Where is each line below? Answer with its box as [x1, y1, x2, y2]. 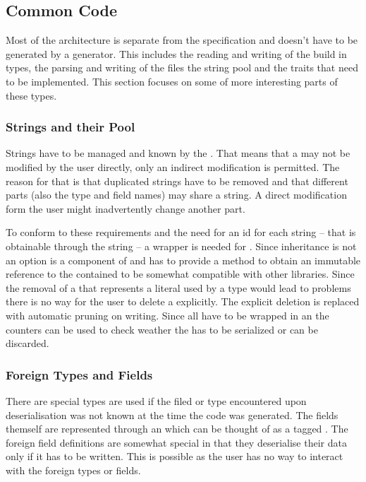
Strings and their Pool [6, 118, 135, 136]
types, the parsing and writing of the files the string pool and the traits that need [6, 60, 358, 75]
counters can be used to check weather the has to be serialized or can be [6, 322, 318, 336]
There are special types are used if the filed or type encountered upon [6, 393, 307, 408]
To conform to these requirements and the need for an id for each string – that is [6, 225, 356, 240]
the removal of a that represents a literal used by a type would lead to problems [6, 280, 351, 295]
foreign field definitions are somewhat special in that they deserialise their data [6, 435, 347, 449]
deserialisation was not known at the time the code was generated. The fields [6, 407, 338, 422]
